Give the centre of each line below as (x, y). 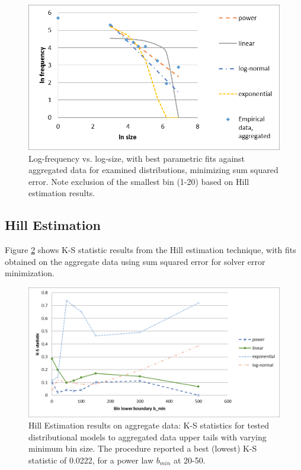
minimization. (30, 273)
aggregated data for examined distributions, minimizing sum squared (153, 170)
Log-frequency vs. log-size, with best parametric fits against (137, 158)
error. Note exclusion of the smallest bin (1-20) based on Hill (139, 181)
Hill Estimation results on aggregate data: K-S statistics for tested (149, 425)
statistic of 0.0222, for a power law (91, 460)
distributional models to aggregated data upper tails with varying (148, 437)
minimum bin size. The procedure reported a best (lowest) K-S (143, 448)
